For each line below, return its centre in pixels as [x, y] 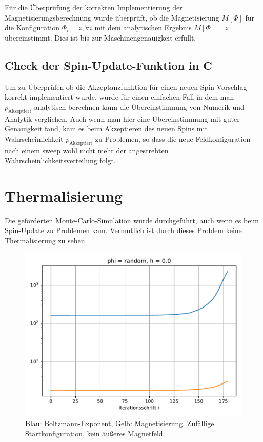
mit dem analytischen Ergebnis [143, 27]
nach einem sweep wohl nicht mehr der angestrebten [87, 150]
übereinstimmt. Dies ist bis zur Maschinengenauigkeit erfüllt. [100, 37]
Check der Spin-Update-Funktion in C [108, 65]
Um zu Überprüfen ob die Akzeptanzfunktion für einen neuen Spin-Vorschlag [126, 87]
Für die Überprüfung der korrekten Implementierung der [94, 7]
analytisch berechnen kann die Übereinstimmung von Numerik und [139, 107]
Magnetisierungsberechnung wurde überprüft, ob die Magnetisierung [112, 17]
